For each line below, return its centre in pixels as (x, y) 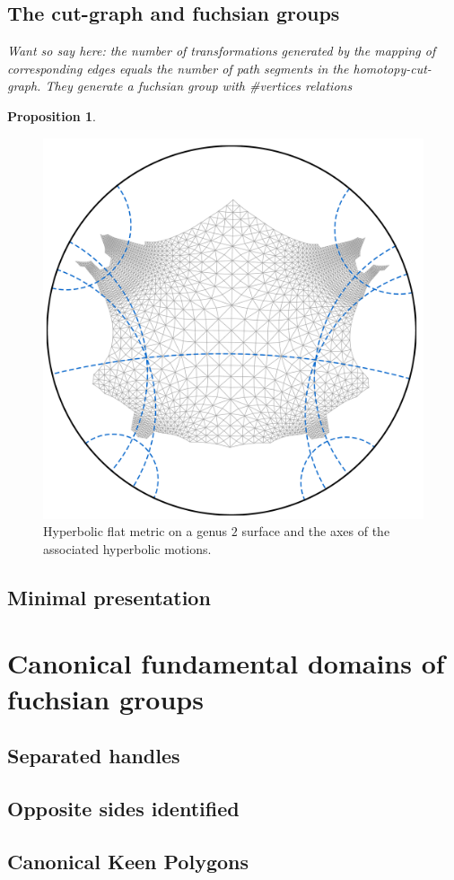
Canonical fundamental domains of (226, 663)
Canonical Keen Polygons (128, 861)
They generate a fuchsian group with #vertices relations (199, 86)
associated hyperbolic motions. (127, 548)
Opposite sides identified (123, 808)
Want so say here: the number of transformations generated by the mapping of (222, 51)
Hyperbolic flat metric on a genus (135, 531)
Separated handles (94, 756)
